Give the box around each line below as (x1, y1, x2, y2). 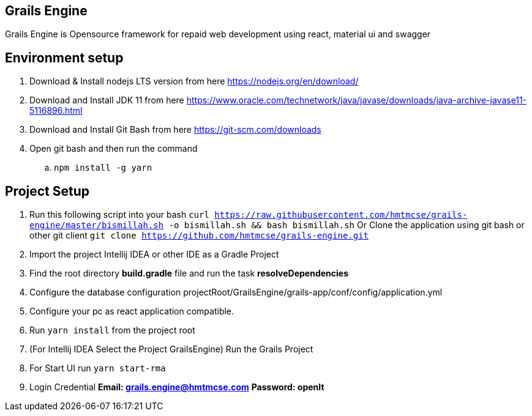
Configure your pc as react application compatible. (29, 306, 234, 317)
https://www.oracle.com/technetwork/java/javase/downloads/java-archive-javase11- (186, 95, 527, 106)
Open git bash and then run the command (29, 143, 198, 154)
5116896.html (29, 105, 83, 116)
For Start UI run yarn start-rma (29, 363, 166, 374)
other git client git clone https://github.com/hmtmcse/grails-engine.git (29, 230, 369, 241)
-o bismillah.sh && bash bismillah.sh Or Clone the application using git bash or (168, 220, 525, 231)
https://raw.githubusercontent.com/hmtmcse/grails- (214, 210, 468, 220)
